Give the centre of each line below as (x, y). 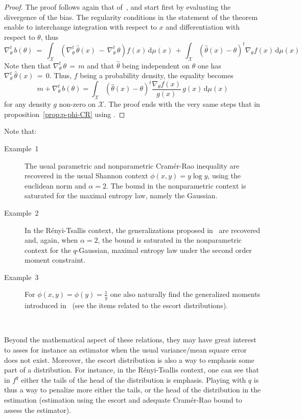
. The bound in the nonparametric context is (176, 185)
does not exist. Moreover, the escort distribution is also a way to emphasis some (129, 359)
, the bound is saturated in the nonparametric (170, 240)
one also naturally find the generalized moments (185, 294)
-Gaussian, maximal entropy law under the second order (164, 250)
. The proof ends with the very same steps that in (182, 104)
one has (209, 65)
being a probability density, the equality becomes (157, 75)
